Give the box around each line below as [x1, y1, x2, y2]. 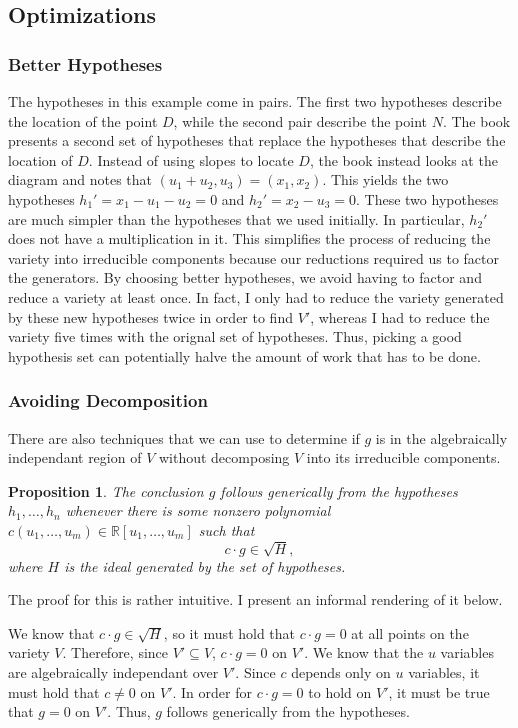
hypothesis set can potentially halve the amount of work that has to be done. [8, 345, 481, 366]
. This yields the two [322, 169, 449, 190]
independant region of [8, 447, 142, 468]
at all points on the [351, 622, 469, 643]
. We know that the [304, 642, 424, 663]
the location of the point [8, 110, 158, 131]
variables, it [408, 662, 480, 683]
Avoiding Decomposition [8, 388, 208, 413]
